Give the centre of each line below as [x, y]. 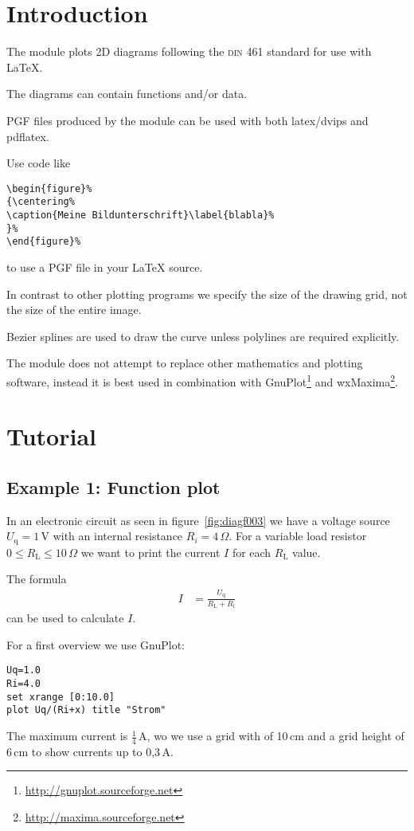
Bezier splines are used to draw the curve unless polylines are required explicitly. [203, 336]
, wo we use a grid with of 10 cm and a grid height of [275, 736]
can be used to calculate [65, 618]
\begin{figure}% [49, 188]
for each [252, 552]
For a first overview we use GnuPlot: [96, 644]
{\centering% [41, 202]
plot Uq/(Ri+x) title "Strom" [86, 710]
